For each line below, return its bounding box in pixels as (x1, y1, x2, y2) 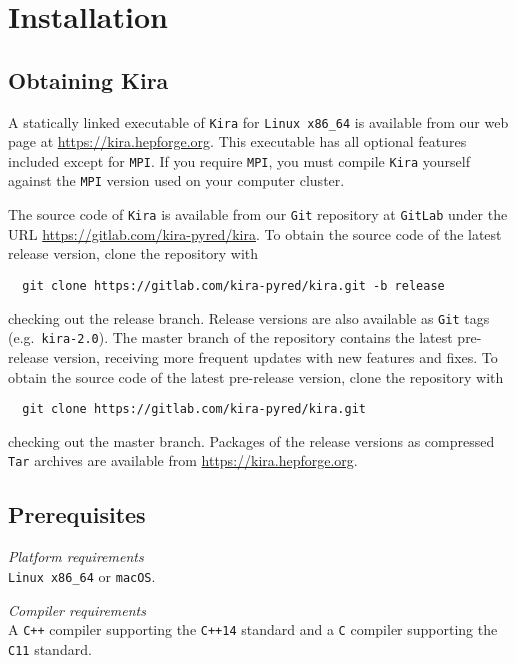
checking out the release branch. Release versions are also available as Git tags (8, 307, 490, 328)
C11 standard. (8, 638, 92, 659)
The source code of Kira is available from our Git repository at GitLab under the (8, 204, 508, 225)
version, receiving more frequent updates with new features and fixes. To (53, 346, 498, 367)
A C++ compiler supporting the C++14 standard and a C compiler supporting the (8, 619, 498, 640)
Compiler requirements (8, 599, 146, 620)
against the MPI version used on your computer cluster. (8, 170, 345, 191)
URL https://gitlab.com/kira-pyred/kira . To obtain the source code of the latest (8, 223, 502, 244)
